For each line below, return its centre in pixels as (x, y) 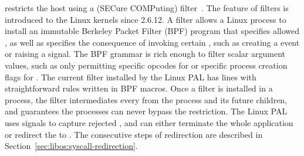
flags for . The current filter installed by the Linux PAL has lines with (131, 77)
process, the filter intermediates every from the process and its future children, (146, 99)
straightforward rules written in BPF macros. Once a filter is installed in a (139, 88)
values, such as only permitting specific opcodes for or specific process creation (146, 65)
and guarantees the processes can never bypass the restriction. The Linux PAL (146, 111)
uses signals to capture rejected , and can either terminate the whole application (149, 122)
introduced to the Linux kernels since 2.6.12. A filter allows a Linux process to (146, 19)
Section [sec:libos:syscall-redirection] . (71, 146)
